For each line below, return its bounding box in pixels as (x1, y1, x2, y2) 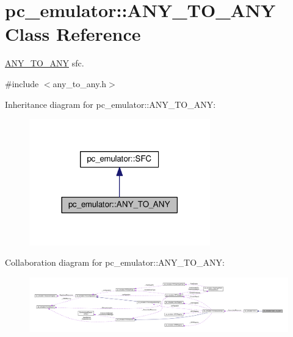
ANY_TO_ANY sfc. (5, 57, 84, 69)
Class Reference (5, 21, 141, 46)
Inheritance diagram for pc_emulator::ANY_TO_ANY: (5, 98, 216, 110)
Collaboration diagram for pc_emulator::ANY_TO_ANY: (5, 256, 225, 269)
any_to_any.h (52, 77, 107, 90)
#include (5, 77, 39, 90)
